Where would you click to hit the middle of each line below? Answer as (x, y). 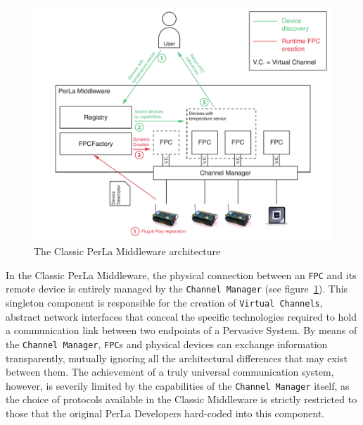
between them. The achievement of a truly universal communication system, (170, 372)
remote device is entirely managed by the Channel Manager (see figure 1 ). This (177, 289)
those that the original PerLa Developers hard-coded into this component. (165, 413)
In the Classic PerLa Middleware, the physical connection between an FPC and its (181, 275)
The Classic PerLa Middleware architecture (127, 251)
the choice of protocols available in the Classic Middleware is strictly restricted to (181, 399)
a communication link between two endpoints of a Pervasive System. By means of (181, 330)
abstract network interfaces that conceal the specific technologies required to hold (181, 316)
